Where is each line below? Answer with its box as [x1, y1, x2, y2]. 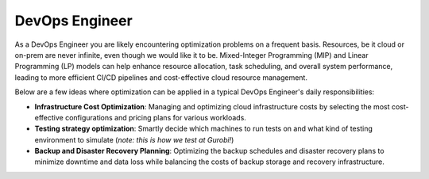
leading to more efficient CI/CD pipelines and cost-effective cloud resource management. [14, 72, 307, 82]
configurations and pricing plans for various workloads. [64, 112, 246, 122]
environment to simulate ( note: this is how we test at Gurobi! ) [34, 135, 234, 144]
